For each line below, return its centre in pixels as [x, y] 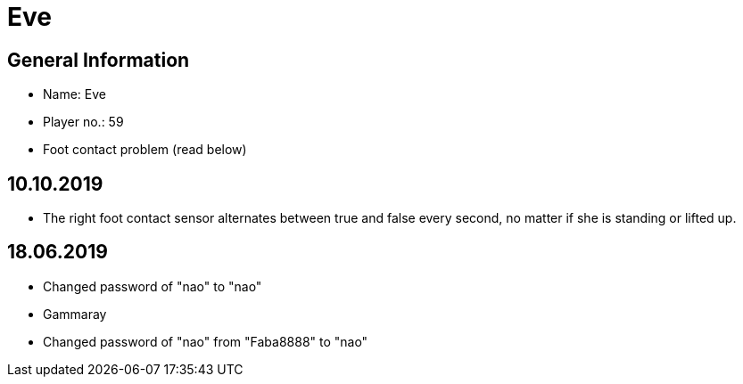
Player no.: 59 [83, 122]
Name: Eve [74, 94]
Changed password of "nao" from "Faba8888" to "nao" [206, 341]
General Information [99, 60]
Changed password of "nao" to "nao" [153, 286]
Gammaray [75, 314]
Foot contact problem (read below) [145, 150]
